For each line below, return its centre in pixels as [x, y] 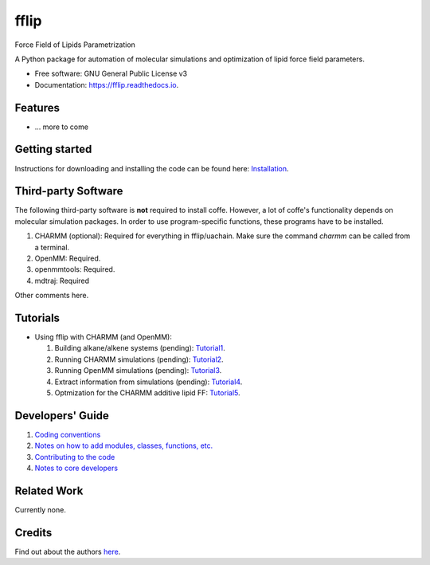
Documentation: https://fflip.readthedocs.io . [107, 84]
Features [37, 108]
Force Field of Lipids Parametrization [75, 45]
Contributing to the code [75, 457]
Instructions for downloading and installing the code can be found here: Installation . [152, 168]
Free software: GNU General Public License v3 [111, 74]
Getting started [53, 149]
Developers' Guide [62, 416]
